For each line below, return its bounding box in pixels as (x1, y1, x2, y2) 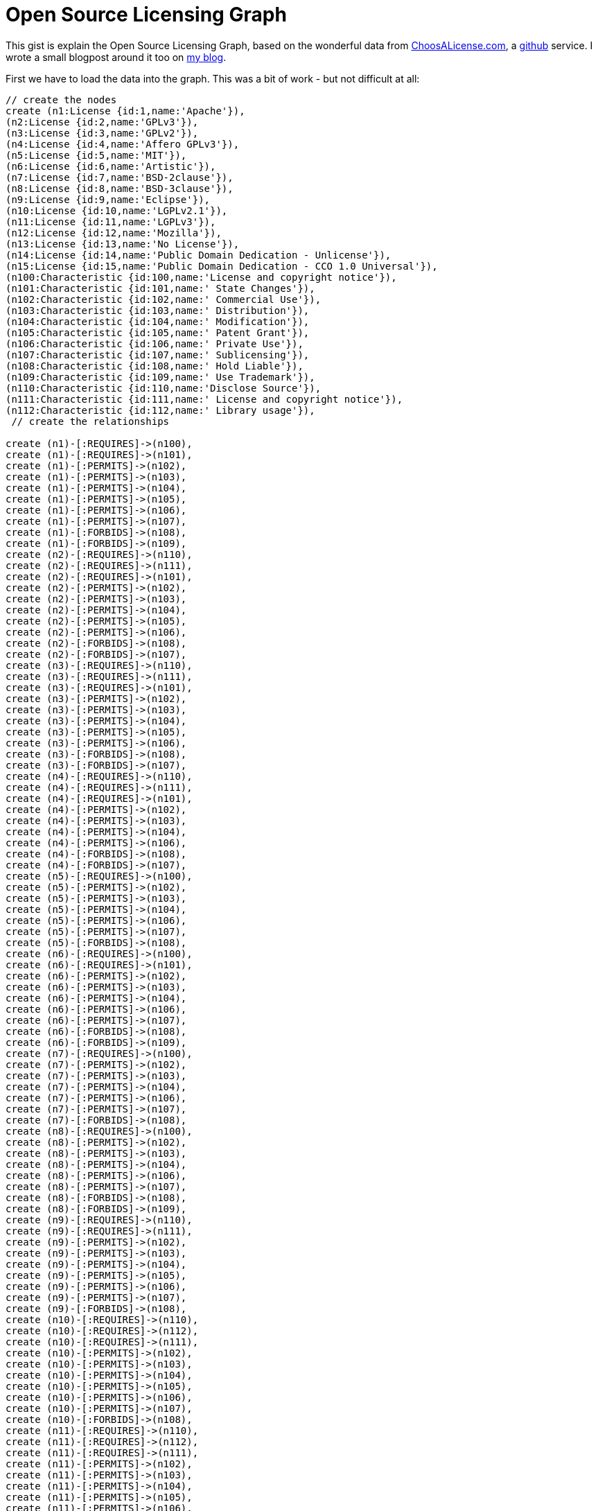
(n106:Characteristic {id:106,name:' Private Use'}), (6, 338, 304, 349)
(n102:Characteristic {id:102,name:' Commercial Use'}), (6, 293, 322, 305)
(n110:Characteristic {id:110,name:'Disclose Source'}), (6, 382, 322, 394)
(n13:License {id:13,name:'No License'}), (6, 238, 240, 250)
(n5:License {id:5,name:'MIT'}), (6, 149, 187, 161)
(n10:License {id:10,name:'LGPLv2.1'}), (6, 204, 228, 216)
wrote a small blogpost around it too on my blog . (6, 51, 227, 63)
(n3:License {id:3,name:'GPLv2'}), (6, 127, 199, 139)
